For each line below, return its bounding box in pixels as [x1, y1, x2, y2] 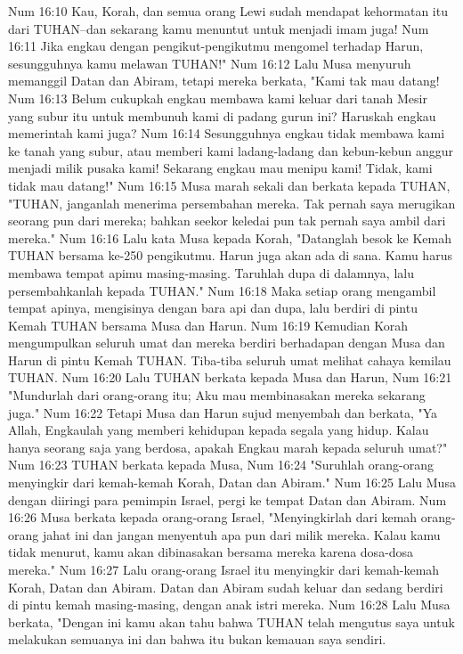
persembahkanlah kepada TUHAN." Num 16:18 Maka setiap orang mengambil [8, 281, 436, 299]
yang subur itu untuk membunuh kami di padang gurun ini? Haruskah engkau [8, 106, 436, 125]
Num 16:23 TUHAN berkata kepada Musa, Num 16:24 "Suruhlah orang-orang [8, 455, 435, 474]
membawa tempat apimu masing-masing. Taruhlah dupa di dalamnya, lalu [8, 263, 414, 282]
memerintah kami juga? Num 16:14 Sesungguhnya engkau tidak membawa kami [8, 124, 445, 143]
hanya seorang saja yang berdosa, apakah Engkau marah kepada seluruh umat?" [8, 437, 448, 456]
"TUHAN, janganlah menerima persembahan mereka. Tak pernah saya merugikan [8, 193, 456, 212]
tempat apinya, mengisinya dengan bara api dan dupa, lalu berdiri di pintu [8, 298, 418, 317]
